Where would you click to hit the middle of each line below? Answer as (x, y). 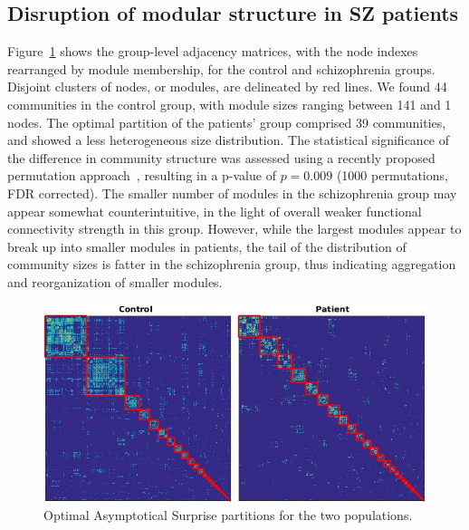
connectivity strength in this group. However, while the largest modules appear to (234, 229)
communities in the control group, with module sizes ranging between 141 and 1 (230, 104)
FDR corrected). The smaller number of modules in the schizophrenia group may (232, 193)
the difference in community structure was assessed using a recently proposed (221, 157)
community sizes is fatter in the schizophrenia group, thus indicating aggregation (232, 264)
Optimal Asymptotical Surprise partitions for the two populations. (228, 514)
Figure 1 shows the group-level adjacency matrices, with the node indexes (213, 51)
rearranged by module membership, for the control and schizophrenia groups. (221, 68)
